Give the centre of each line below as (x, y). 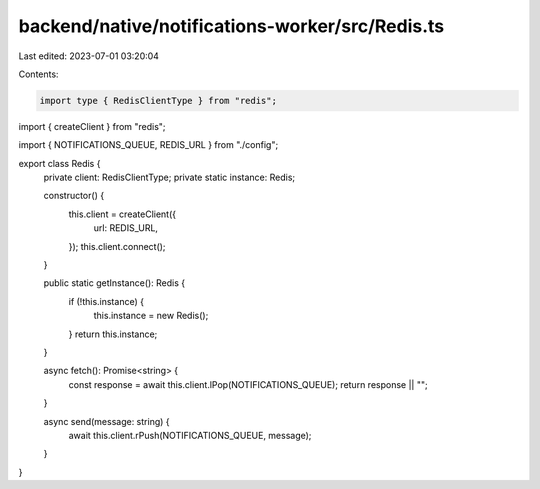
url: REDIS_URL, (126, 228)
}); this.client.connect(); (117, 246)
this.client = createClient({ (122, 214)
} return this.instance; (113, 334)
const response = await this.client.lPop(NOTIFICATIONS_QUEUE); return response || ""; (248, 384)
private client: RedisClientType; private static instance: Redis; (169, 177)
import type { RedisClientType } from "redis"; (158, 100)
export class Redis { (59, 163)
